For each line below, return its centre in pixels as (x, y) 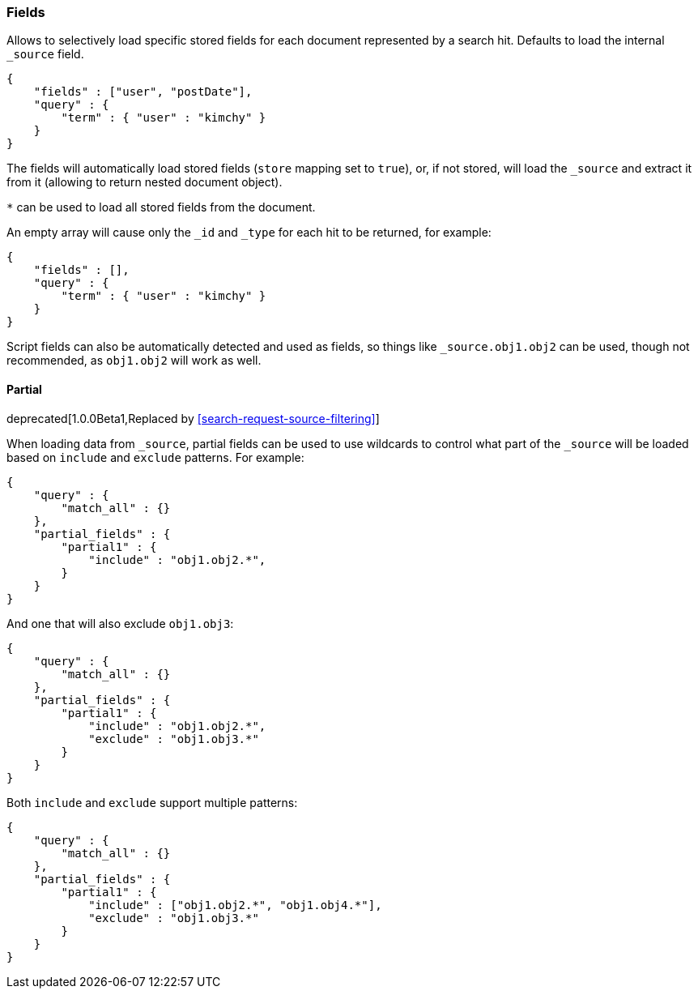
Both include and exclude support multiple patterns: (152, 802)
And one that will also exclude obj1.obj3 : (120, 623)
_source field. (45, 54)
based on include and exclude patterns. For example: (155, 457)
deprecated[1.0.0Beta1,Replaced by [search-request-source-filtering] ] (193, 418)
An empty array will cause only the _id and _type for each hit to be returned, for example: (249, 233)
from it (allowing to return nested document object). (145, 182)
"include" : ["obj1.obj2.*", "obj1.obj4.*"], (235, 905)
